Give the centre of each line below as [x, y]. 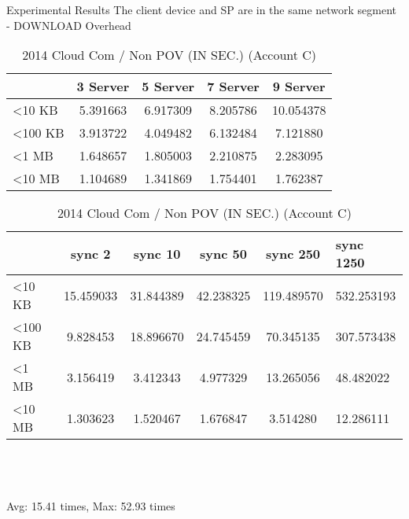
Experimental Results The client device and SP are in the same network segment [202, 9]
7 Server [233, 86]
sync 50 [223, 253]
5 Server [168, 86]
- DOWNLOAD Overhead [69, 25]
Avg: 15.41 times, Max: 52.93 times [91, 505]
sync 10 [157, 253]
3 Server [103, 86]
